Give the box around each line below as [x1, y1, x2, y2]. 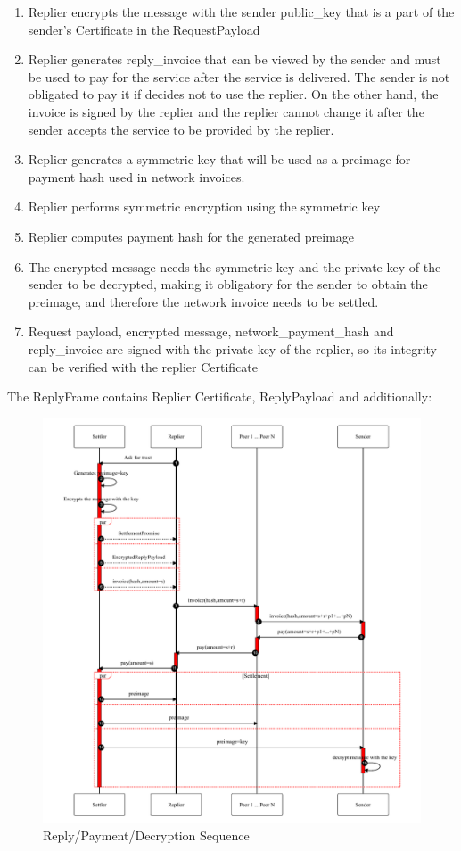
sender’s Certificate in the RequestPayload [28, 20, 260, 38]
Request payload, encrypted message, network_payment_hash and [28, 322, 394, 341]
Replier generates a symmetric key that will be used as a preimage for [28, 150, 411, 169]
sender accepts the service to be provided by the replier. [28, 120, 334, 138]
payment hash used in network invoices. [28, 167, 245, 186]
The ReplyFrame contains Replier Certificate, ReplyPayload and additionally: [7, 387, 432, 406]
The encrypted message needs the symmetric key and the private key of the [28, 257, 441, 276]
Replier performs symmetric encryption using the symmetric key [28, 197, 381, 216]
